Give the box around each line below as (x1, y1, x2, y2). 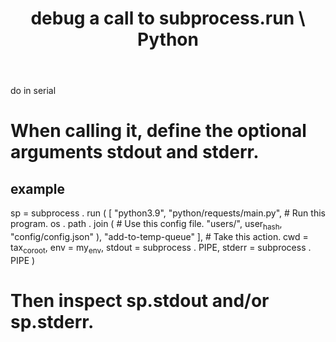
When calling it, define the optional (10, 120, 307, 142)
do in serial (10, 85, 57, 97)
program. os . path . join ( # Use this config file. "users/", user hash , (10, 218, 283, 232)
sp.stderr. (10, 310, 95, 333)
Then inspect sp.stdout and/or (10, 289, 270, 312)
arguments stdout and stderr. (10, 141, 260, 164)
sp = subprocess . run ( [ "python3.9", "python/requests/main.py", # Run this (10, 207, 326, 219)
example (10, 180, 66, 197)
